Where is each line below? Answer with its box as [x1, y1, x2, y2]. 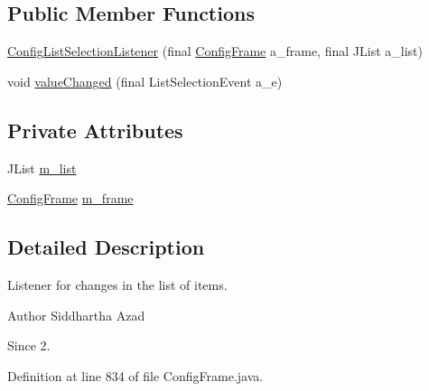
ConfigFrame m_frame [7, 189, 134, 208]
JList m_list [7, 158, 77, 177]
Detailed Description [7, 233, 205, 261]
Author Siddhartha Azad [7, 305, 145, 324]
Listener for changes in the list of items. [7, 275, 228, 293]
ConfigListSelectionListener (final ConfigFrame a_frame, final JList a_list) [7, 42, 423, 61]
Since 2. [7, 336, 51, 355]
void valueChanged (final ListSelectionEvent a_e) [7, 71, 283, 90]
